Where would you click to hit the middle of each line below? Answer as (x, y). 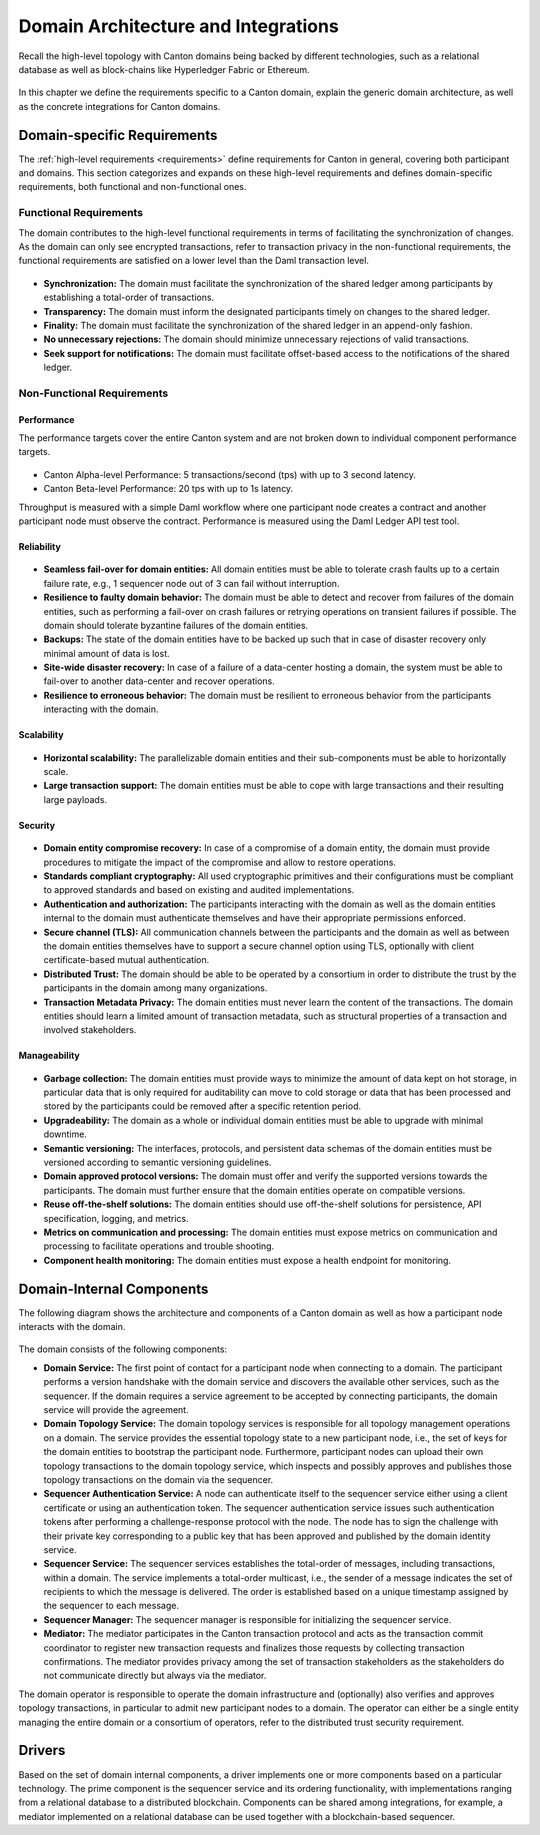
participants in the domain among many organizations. (155, 988)
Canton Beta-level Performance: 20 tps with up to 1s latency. (168, 489)
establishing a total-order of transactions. (129, 297)
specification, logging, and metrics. (116, 1218)
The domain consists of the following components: (123, 1349)
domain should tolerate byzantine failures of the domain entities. (176, 625)
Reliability (40, 546)
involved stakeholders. (90, 1030)
